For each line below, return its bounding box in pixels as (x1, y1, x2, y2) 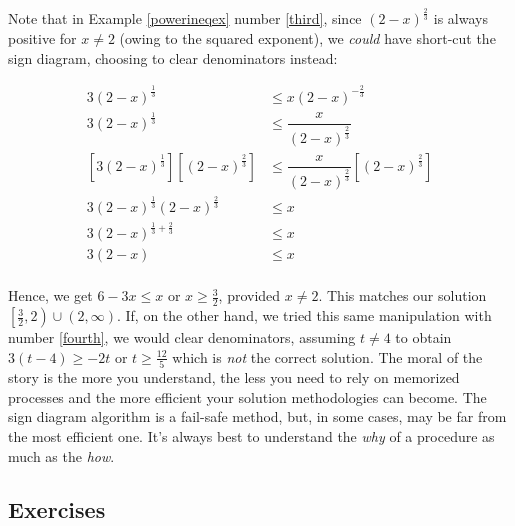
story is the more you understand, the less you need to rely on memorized (8, 367, 460, 388)
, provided (218, 285, 281, 306)
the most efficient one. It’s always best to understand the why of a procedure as (8, 425, 495, 446)
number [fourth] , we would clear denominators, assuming (8, 327, 356, 348)
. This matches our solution (318, 285, 487, 306)
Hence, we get (8, 285, 93, 306)
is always (433, 8, 488, 29)
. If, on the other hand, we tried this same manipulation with (116, 305, 492, 326)
